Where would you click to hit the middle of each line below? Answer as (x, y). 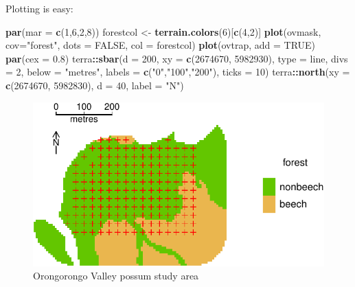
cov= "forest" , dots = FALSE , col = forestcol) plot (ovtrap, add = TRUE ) (161, 45)
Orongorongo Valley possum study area (116, 276)
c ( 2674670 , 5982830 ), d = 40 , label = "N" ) (95, 85)
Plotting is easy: (39, 8)
